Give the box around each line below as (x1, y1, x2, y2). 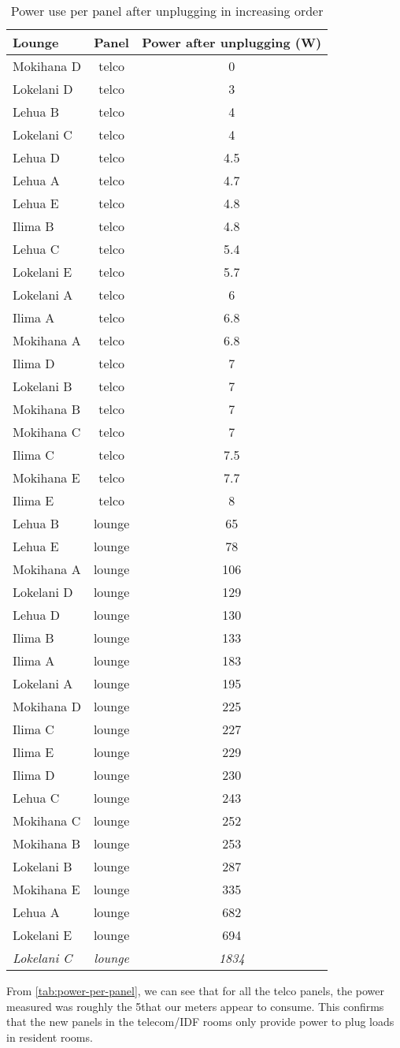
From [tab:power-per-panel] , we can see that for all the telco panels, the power (6, 983, 385, 998)
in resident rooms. (6, 1028, 93, 1045)
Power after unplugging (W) (142, 33, 322, 51)
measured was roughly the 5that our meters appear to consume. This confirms (6, 998, 384, 1014)
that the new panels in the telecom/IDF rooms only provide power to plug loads (6, 1013, 394, 1030)
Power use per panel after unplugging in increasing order (10, 2, 324, 20)
